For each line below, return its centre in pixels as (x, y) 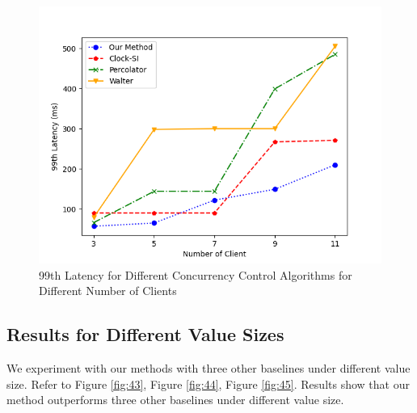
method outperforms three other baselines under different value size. (175, 400)
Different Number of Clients (108, 291)
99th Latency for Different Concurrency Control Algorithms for (196, 274)
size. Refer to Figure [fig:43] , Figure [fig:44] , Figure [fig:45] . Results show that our (208, 383)
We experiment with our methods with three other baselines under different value (208, 367)
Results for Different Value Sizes (145, 334)
